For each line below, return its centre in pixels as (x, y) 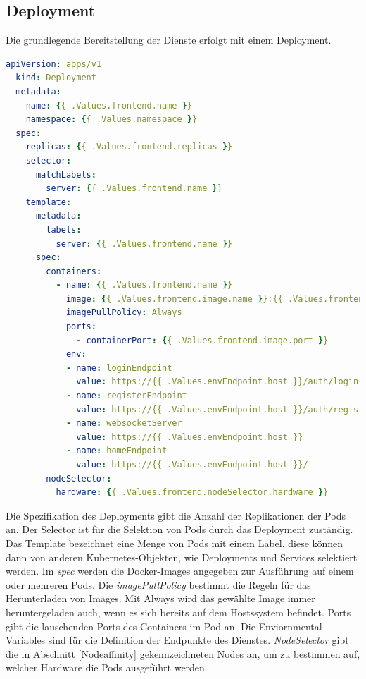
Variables (26, 640)
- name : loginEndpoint (119, 368)
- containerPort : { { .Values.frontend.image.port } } (202, 340)
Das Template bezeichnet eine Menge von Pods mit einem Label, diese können (175, 543)
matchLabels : (66, 175)
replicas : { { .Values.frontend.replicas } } (129, 147)
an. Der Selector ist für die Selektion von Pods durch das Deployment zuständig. (179, 529)
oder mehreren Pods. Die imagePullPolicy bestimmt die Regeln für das (158, 584)
